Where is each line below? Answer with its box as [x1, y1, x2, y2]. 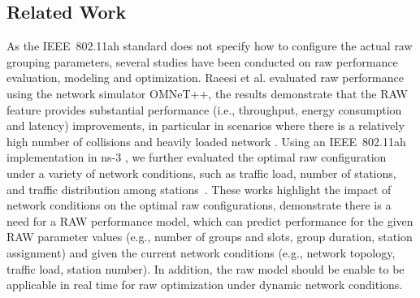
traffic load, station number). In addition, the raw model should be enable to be [6, 260, 405, 277]
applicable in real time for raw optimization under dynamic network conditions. [6, 276, 403, 293]
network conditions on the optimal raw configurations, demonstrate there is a [6, 197, 392, 214]
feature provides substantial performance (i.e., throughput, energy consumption [6, 101, 402, 118]
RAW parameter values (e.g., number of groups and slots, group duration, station [6, 228, 413, 245]
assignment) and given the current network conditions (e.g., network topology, [6, 244, 396, 261]
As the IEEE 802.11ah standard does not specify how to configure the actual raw [6, 37, 413, 54]
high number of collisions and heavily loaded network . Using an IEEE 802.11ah [6, 132, 406, 149]
